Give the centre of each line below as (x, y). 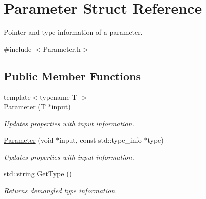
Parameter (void (29, 140)
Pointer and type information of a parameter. (73, 32)
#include (18, 49)
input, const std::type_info (101, 140)
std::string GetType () (38, 174)
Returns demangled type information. (61, 191)
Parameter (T (25, 107)
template (17, 97)
